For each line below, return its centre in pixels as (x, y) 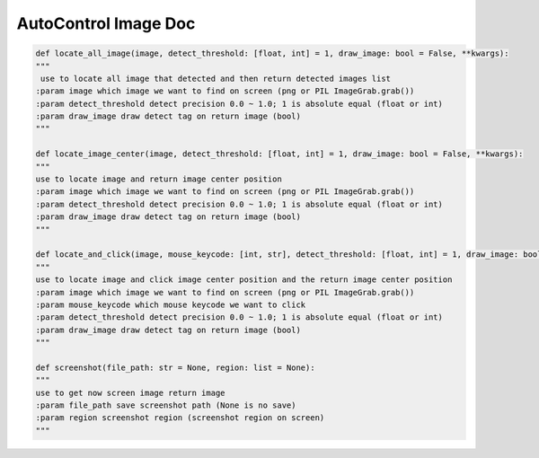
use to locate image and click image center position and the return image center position (244, 280)
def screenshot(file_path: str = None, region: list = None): (175, 367)
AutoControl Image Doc (106, 23)
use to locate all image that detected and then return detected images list (216, 78)
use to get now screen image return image (130, 392)
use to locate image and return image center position (159, 179)
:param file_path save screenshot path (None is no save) (166, 405)
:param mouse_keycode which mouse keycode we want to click (171, 304)
